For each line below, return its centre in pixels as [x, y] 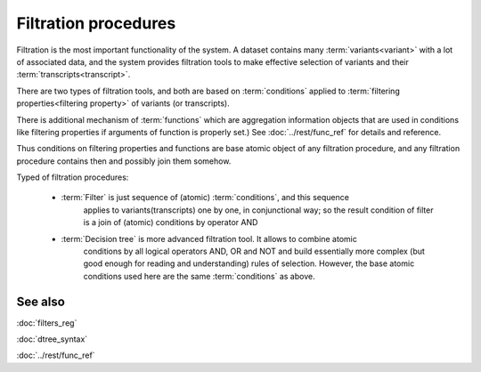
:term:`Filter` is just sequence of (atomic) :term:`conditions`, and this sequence [205, 198]
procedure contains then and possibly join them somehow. [124, 161]
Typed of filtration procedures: [73, 177]
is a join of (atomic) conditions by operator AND [171, 222]
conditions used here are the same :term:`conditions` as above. [199, 276]
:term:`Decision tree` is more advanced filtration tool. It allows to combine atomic [209, 239]
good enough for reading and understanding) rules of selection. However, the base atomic [249, 263]
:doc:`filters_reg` [47, 323]
